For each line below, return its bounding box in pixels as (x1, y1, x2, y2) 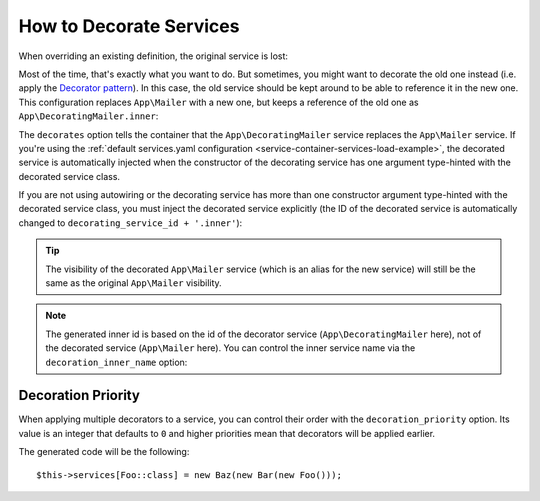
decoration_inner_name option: (45, 356, 188, 368)
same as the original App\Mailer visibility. (45, 277, 222, 289)
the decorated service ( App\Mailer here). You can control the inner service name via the (45, 342, 416, 354)
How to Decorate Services (18, 15, 240, 37)
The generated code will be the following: (18, 446, 190, 458)
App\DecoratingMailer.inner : (18, 110, 159, 122)
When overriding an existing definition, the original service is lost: (18, 50, 289, 62)
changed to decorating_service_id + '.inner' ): (18, 216, 243, 229)
